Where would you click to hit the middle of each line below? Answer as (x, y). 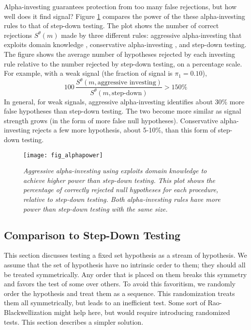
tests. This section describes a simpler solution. (74, 322)
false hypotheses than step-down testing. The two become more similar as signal (123, 111)
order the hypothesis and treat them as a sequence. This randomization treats (119, 293)
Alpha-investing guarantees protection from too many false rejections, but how (120, 6)
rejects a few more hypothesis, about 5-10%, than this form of (124, 130)
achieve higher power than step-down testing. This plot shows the (119, 180)
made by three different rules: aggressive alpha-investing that (151, 35)
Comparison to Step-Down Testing (92, 235)
